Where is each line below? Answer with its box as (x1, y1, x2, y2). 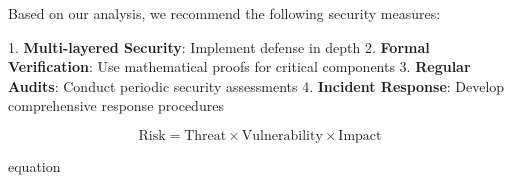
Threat (184, 128, 227, 143)
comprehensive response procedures (8, 95, 224, 116)
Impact (338, 128, 382, 143)
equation (8, 155, 61, 176)
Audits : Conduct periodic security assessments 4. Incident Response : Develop (8, 75, 505, 96)
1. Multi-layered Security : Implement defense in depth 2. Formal (8, 36, 430, 57)
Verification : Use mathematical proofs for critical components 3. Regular (8, 56, 471, 77)
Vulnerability (241, 128, 323, 143)
